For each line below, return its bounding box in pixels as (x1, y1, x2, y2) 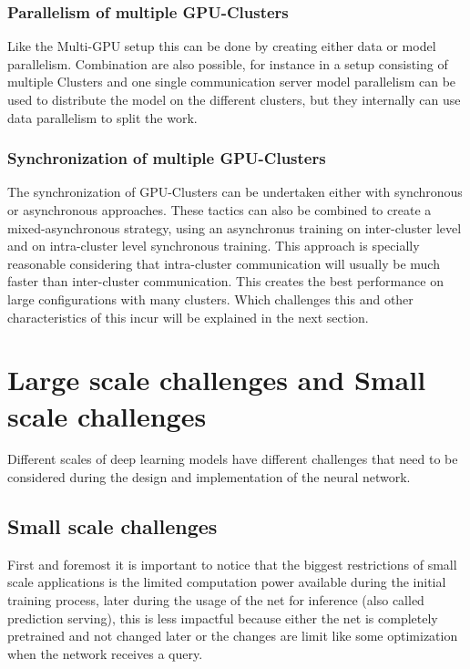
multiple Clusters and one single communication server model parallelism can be (7, 72, 456, 91)
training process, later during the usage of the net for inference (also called (7, 591, 424, 610)
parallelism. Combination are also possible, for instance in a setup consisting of (7, 54, 448, 73)
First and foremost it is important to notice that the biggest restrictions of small (7, 554, 457, 573)
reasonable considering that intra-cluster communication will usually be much (7, 253, 440, 273)
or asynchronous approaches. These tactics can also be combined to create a (7, 201, 432, 219)
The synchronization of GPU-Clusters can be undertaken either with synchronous (7, 182, 463, 201)
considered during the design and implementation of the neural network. (7, 468, 411, 487)
